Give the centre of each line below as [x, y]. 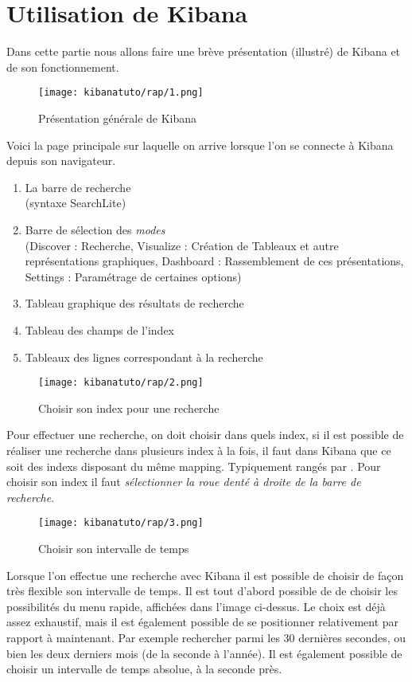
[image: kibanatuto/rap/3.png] [121, 523]
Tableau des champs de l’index [100, 329]
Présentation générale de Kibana [118, 118]
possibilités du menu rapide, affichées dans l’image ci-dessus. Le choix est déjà [196, 606]
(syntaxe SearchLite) [76, 203]
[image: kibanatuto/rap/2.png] [121, 383]
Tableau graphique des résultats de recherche [134, 303]
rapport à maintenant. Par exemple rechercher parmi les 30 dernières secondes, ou [206, 637]
